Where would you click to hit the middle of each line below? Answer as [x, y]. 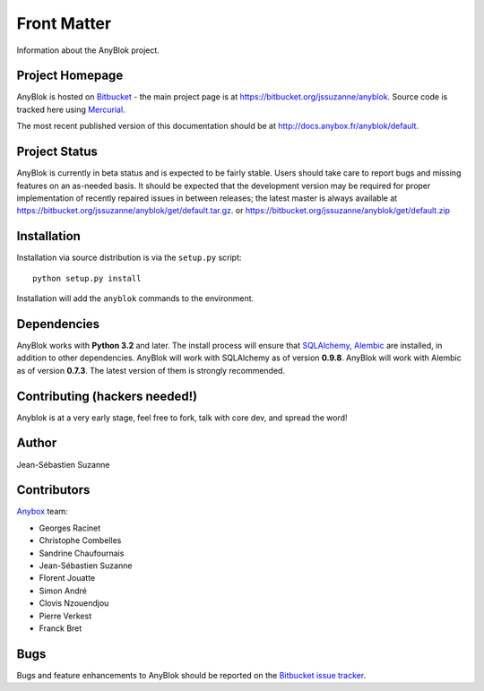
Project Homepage [70, 76]
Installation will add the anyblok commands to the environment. [135, 298]
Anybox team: [42, 512]
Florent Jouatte [67, 578]
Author [37, 443]
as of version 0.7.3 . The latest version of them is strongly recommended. [151, 370]
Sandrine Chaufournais [82, 553]
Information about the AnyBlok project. [88, 50]
